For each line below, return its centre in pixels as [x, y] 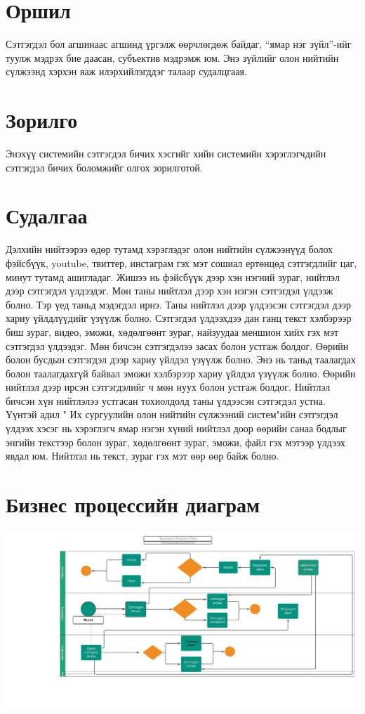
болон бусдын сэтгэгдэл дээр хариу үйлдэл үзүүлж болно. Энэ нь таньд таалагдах [181, 359]
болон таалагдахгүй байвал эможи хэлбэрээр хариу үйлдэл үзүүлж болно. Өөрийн [181, 373]
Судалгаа [47, 215]
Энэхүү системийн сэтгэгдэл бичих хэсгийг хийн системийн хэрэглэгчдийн [166, 154]
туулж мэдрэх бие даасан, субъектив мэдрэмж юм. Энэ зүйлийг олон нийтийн [172, 57]
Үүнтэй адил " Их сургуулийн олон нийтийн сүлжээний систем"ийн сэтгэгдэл [172, 414]
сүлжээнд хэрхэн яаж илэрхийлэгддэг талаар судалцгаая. [126, 71]
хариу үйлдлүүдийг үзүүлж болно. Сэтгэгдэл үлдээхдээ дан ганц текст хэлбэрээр [179, 318]
